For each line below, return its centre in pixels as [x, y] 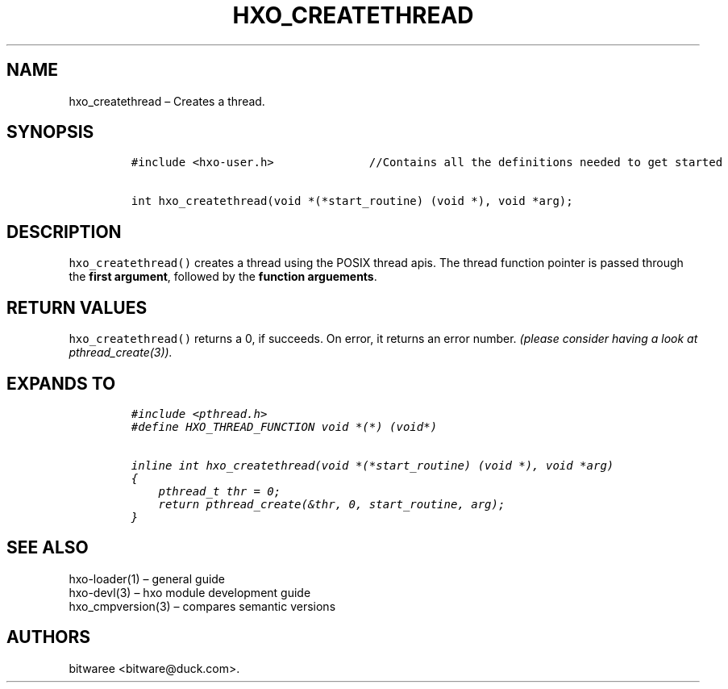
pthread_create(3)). [121, 353]
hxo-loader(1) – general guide [147, 578]
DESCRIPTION [64, 232]
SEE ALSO [48, 548]
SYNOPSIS [50, 132]
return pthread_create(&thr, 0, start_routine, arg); [332, 504]
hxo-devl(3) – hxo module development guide [190, 592]
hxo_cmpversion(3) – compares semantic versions [202, 606]
